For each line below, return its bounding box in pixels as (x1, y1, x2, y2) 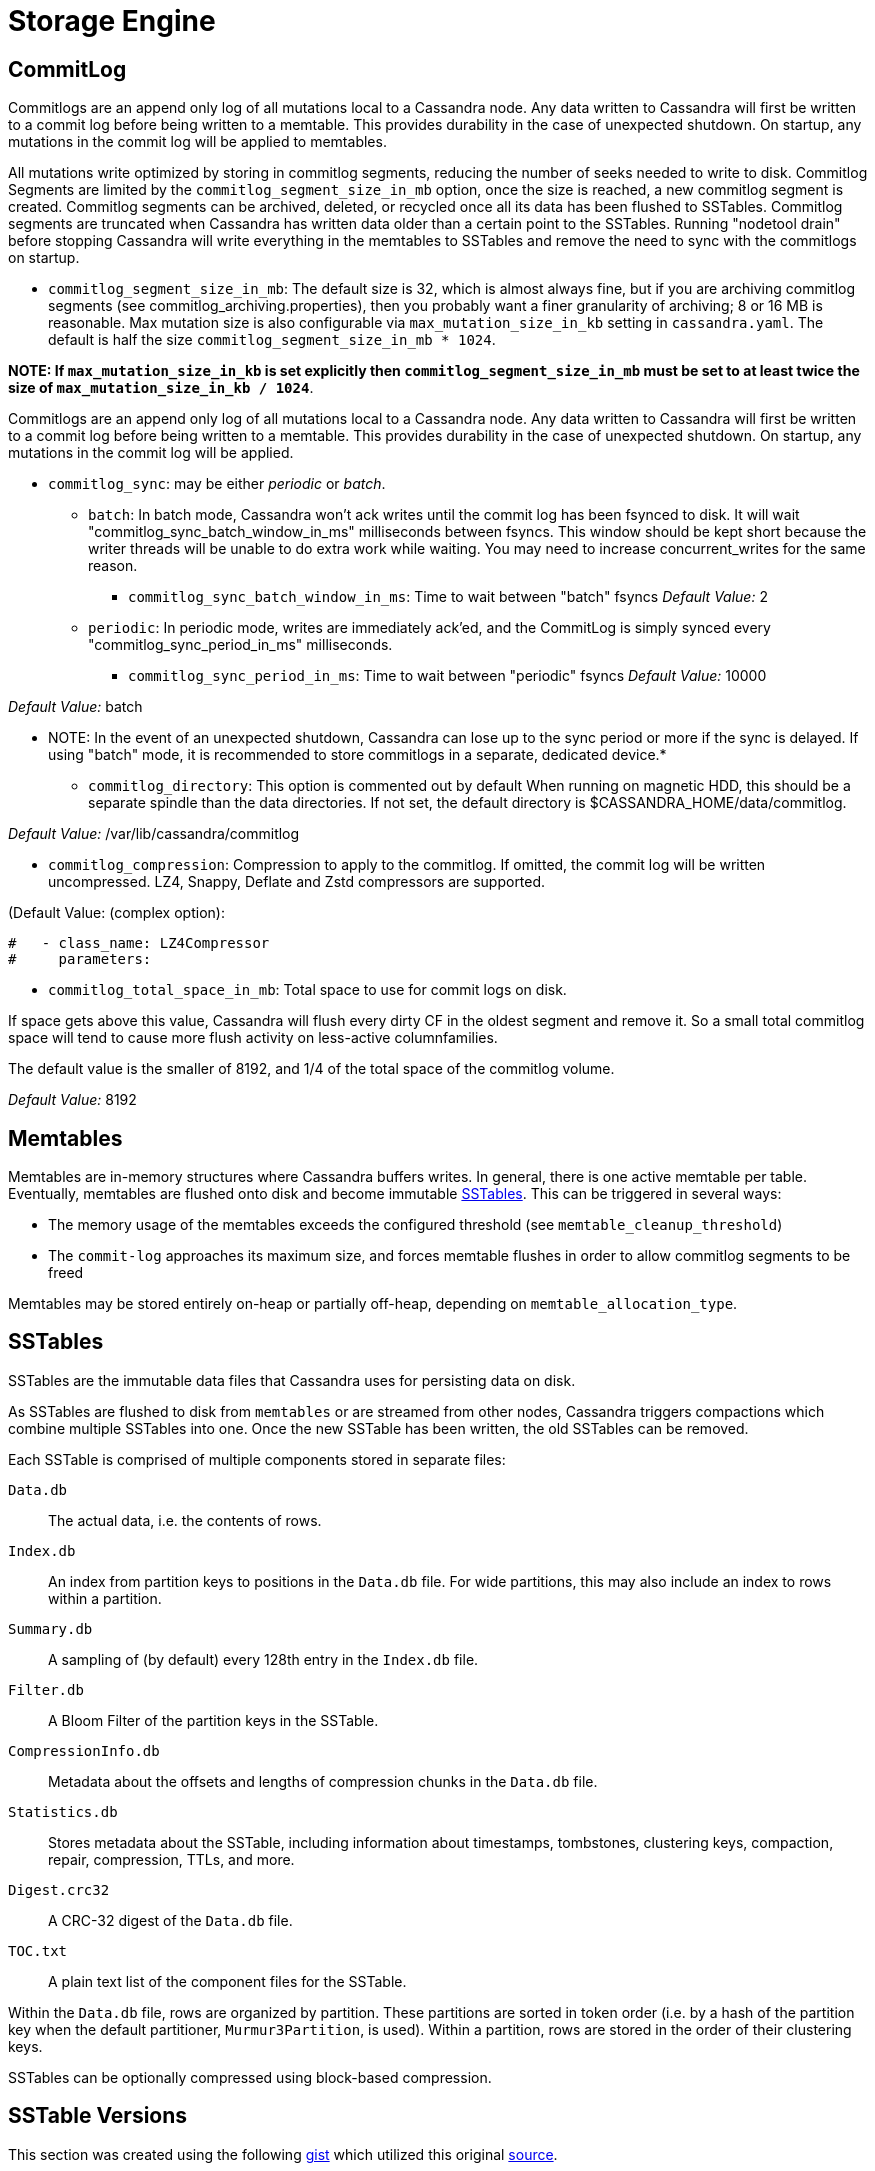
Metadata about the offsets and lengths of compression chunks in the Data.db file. (48, 1772, 598, 1790)
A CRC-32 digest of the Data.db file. (48, 1911, 293, 1929)
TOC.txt (8, 1942, 68, 1959)
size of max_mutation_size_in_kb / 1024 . (8, 379, 314, 397)
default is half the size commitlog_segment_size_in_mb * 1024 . (48, 331, 496, 349)
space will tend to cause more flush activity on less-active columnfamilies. (8, 1029, 498, 1047)
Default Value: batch (8, 698, 143, 716)
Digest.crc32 (8, 1881, 110, 1898)
